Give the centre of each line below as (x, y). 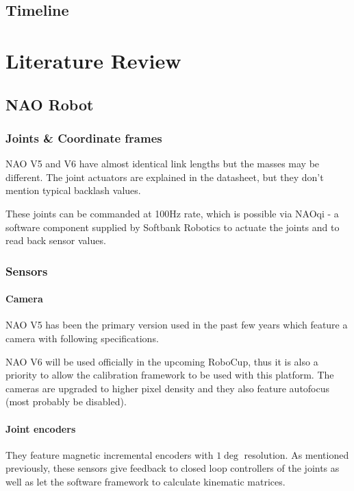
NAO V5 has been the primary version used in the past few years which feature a (177, 325)
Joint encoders (41, 428)
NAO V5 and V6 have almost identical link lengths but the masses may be (163, 164)
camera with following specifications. (82, 338)
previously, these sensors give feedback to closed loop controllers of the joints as (173, 468)
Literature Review (93, 60)
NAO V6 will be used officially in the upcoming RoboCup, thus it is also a (162, 361)
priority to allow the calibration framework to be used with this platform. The (170, 375)
